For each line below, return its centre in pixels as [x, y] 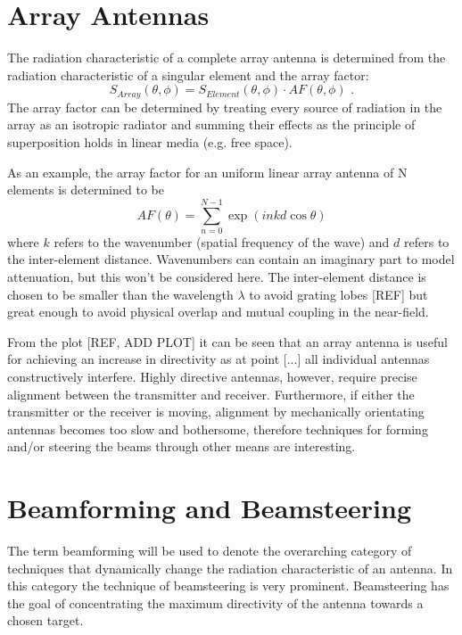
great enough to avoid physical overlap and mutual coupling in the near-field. [218, 312]
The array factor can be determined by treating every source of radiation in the [225, 107]
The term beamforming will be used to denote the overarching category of [210, 551]
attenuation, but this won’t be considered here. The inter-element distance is [217, 277]
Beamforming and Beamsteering [210, 508]
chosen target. [45, 620]
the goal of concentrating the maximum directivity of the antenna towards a [215, 602]
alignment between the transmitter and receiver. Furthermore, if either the [211, 394]
